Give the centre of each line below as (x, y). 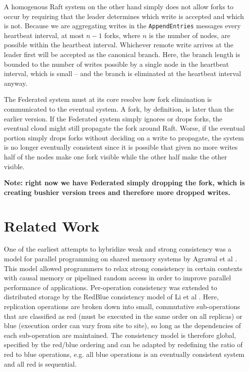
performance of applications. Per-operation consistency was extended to (111, 287)
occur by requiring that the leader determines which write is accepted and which (124, 16)
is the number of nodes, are (190, 35)
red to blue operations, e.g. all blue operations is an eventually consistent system (124, 354)
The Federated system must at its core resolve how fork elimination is (108, 99)
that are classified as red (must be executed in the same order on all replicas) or (123, 316)
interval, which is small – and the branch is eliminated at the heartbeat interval (123, 73)
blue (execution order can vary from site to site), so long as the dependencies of (123, 325)
